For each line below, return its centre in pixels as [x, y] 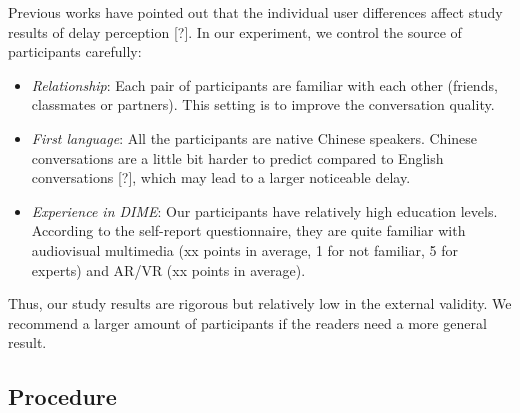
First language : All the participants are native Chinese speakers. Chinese [254, 137]
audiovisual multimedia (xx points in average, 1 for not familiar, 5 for [244, 249]
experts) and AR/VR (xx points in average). [168, 269]
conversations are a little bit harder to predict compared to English [237, 157]
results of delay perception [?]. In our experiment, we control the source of [235, 31]
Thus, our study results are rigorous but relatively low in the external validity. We [260, 303]
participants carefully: [75, 51]
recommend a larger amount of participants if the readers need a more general [247, 322]
